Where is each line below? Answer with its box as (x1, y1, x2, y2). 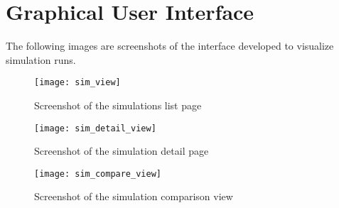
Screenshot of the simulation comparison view (34, 189, 233, 204)
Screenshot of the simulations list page (34, 97, 202, 112)
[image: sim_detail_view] (34, 123, 156, 133)
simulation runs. (6, 52, 76, 67)
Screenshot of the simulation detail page (34, 143, 209, 158)
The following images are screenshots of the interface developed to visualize (6, 38, 334, 53)
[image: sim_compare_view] (34, 168, 161, 179)
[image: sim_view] (34, 77, 121, 88)
